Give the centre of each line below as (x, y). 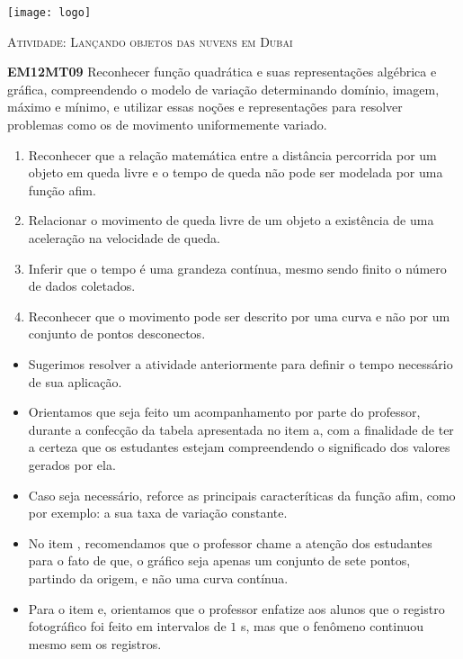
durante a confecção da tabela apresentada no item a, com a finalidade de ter (241, 429)
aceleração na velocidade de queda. (124, 238)
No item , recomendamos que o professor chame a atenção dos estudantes (230, 542)
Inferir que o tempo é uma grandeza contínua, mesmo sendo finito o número (237, 268)
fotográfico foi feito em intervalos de (127, 626)
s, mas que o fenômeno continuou (332, 626)
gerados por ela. (72, 464)
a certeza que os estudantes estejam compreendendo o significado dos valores (239, 447)
